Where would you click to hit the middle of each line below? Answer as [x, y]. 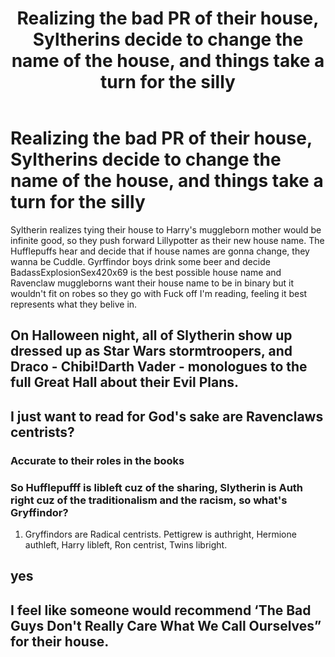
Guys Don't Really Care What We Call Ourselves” [166, 625]
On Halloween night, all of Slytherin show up [151, 335]
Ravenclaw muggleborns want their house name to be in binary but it [152, 283]
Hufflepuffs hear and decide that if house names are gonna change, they [160, 251]
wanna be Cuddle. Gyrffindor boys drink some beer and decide [140, 261]
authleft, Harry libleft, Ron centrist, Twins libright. [126, 544]
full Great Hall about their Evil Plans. [125, 382]
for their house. [60, 641]
